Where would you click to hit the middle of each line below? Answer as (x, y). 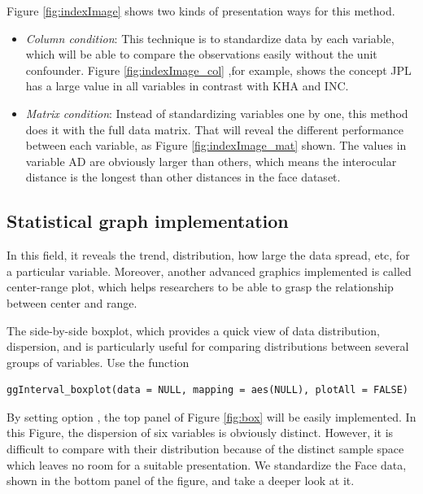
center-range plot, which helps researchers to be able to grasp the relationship (200, 287)
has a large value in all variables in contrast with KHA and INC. (187, 86)
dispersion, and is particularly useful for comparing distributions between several (208, 346)
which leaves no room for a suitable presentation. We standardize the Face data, (207, 464)
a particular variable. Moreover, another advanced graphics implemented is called (209, 271)
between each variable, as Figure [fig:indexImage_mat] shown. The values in (216, 145)
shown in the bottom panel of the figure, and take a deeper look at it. (181, 481)
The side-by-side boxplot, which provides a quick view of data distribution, (193, 330)
